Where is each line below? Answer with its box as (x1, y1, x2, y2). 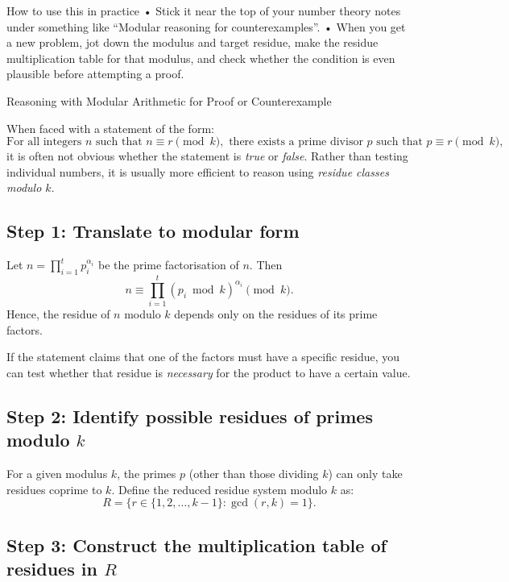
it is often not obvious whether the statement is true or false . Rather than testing (6, 148, 408, 164)
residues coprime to (6, 480, 102, 497)
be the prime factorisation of (97, 256, 239, 273)
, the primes (117, 465, 176, 482)
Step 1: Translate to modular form (6, 218, 300, 243)
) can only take (328, 465, 403, 482)
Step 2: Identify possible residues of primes (6, 403, 373, 428)
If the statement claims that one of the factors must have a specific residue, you (6, 348, 400, 365)
